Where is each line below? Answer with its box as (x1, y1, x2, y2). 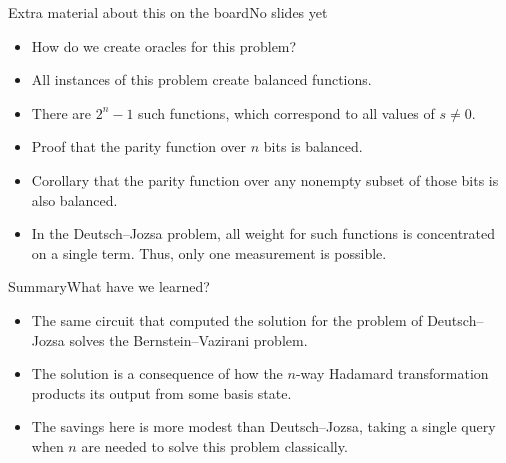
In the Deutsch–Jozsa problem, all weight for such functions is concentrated (31, 223, 496, 244)
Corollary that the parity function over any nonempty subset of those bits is (31, 169, 499, 190)
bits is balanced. (263, 136, 363, 157)
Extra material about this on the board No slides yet (8, 2, 328, 22)
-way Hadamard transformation (295, 363, 489, 384)
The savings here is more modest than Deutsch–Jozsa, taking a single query (31, 416, 496, 437)
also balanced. (31, 189, 118, 210)
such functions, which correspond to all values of (138, 102, 435, 123)
